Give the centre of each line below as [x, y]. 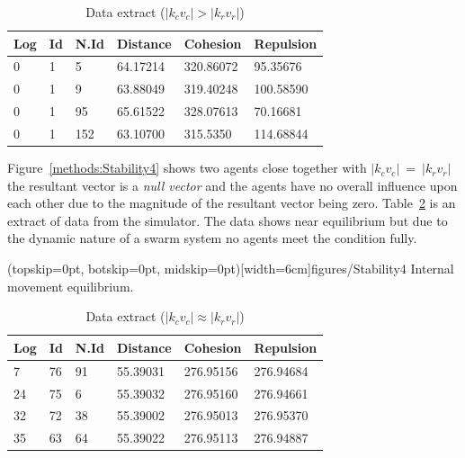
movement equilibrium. [71, 286]
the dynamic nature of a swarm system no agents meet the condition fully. [212, 238]
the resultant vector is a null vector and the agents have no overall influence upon [232, 185]
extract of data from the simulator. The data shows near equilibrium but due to [228, 220]
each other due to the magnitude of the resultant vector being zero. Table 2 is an [232, 203]
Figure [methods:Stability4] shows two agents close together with [187, 168]
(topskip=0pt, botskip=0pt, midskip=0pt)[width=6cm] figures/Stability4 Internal [231, 269]
